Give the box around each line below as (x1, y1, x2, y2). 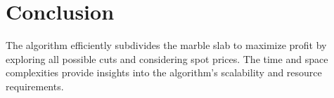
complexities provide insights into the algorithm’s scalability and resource (6, 65, 322, 80)
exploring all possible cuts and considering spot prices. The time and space (6, 51, 328, 66)
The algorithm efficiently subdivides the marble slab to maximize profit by (6, 38, 327, 52)
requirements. (6, 78, 64, 93)
